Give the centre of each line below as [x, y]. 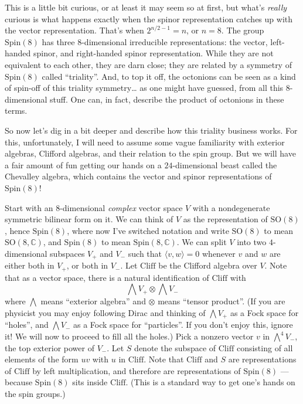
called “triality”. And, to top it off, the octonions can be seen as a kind [169, 76]
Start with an [29, 207]
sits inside [90, 382]
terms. [16, 111]
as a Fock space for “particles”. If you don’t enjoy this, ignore [183, 325]
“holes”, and [27, 325]
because [19, 382]
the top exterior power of [50, 347]
